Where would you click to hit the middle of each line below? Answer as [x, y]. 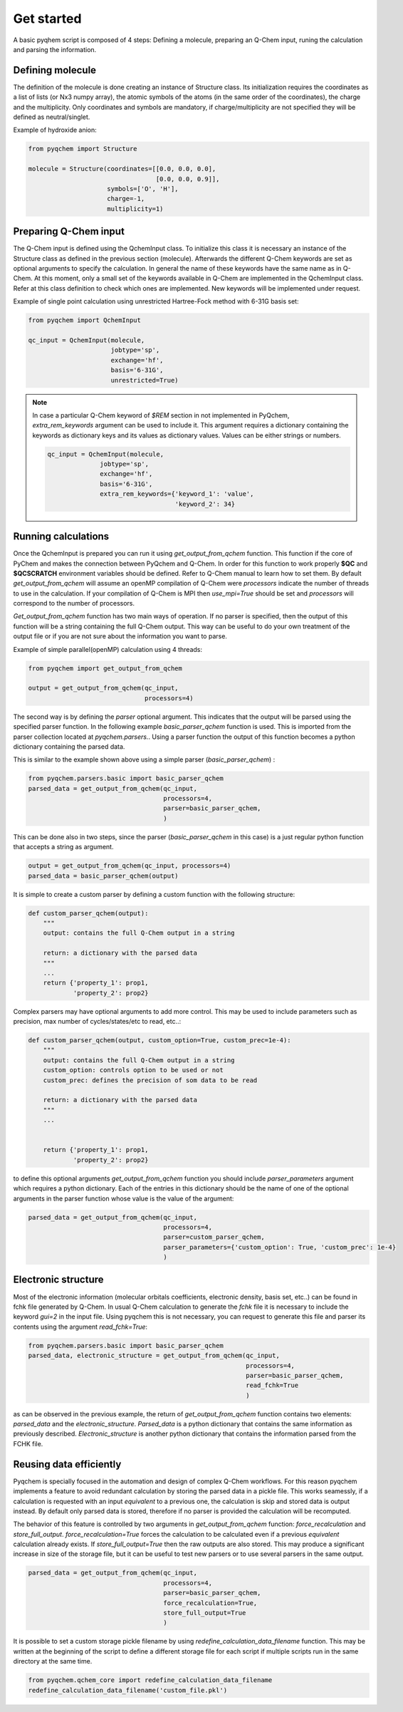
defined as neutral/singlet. [52, 117]
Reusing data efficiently [67, 1464]
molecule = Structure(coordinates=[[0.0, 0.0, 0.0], [122, 169]
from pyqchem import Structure [83, 149]
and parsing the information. [55, 49]
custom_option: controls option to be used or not [133, 1070]
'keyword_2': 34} [205, 504]
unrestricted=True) [145, 380]
